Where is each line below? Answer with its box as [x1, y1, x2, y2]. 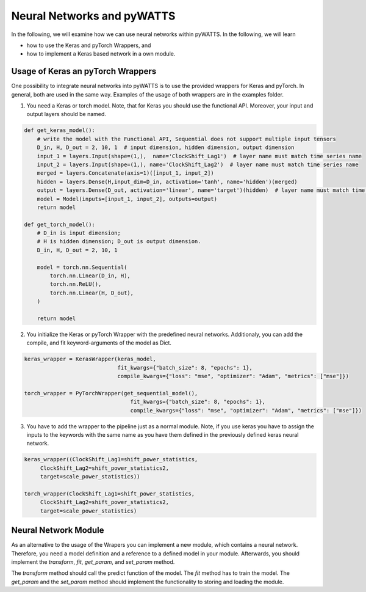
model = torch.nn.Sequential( [37, 263, 127, 271]
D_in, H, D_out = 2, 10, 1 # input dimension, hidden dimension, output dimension [37, 144, 295, 151]
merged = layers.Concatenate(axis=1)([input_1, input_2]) [37, 170, 214, 177]
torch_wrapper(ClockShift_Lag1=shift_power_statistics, [24, 491, 195, 497]
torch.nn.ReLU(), [49, 281, 102, 288]
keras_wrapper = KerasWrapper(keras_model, [24, 356, 157, 363]
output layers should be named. [26, 111, 107, 118]
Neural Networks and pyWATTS [11, 9, 176, 23]
